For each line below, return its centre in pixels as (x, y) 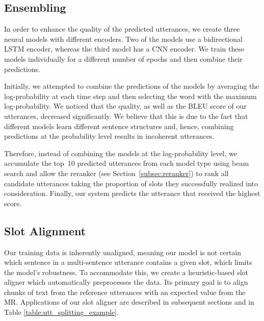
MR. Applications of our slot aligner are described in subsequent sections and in (129, 302)
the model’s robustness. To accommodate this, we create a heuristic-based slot (126, 272)
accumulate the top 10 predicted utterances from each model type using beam (127, 163)
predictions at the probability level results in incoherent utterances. (109, 136)
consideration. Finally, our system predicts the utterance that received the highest (132, 193)
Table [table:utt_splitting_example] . (61, 312)
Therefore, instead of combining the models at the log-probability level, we (121, 153)
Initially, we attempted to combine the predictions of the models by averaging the (132, 86)
